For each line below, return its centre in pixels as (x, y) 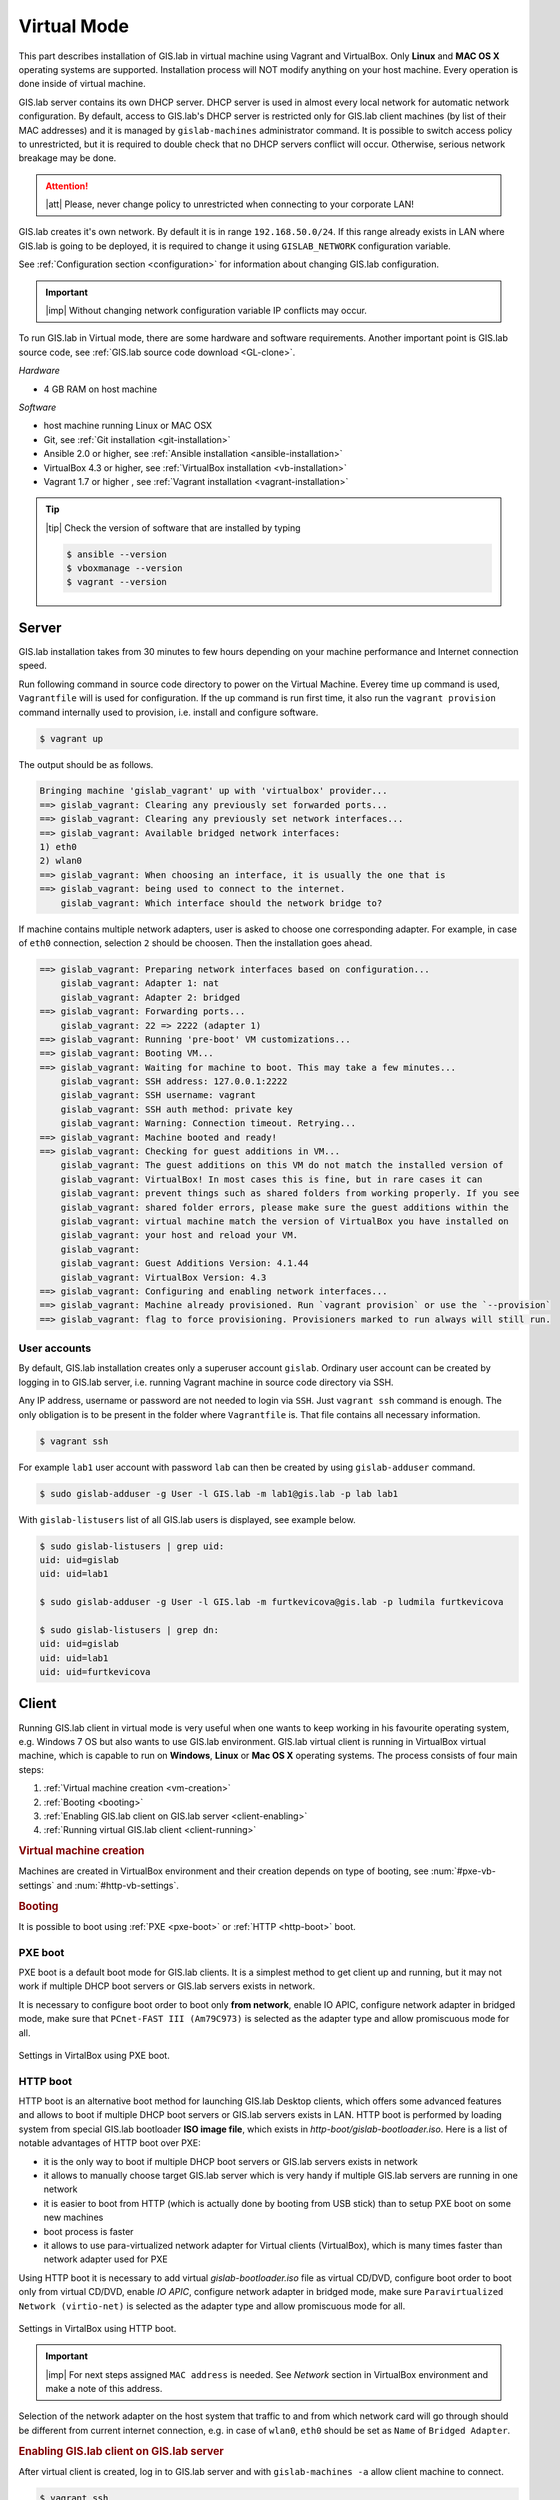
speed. (32, 666)
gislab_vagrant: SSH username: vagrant (158, 1095)
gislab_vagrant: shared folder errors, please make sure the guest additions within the (284, 1207)
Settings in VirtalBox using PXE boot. (94, 2055)
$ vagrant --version (116, 582)
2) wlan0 (61, 861)
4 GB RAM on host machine (100, 389)
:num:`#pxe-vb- (463, 1871)
